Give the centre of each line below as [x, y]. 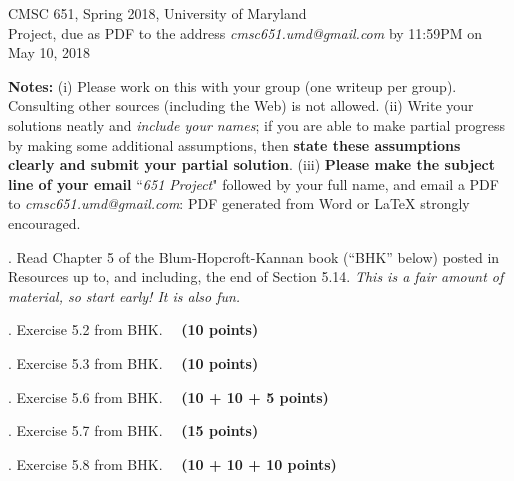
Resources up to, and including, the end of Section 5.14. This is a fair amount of [256, 276]
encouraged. [44, 222]
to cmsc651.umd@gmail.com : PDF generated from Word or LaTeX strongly [239, 203]
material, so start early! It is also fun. [124, 295]
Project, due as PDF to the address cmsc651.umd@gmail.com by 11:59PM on [245, 32]
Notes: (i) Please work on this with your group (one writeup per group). [232, 85]
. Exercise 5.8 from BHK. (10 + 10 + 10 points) [172, 463]
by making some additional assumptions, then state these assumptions [234, 144]
